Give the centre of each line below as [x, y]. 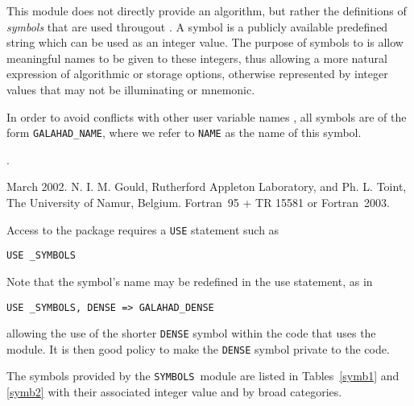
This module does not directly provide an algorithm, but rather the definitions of [207, 10]
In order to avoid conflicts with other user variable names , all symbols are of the [207, 116]
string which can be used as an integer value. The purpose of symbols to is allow [205, 42]
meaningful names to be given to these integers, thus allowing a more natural [197, 58]
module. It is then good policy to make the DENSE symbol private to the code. [198, 348]
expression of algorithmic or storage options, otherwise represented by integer [197, 74]
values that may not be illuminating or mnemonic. [131, 89]
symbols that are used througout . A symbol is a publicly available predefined [197, 26]
